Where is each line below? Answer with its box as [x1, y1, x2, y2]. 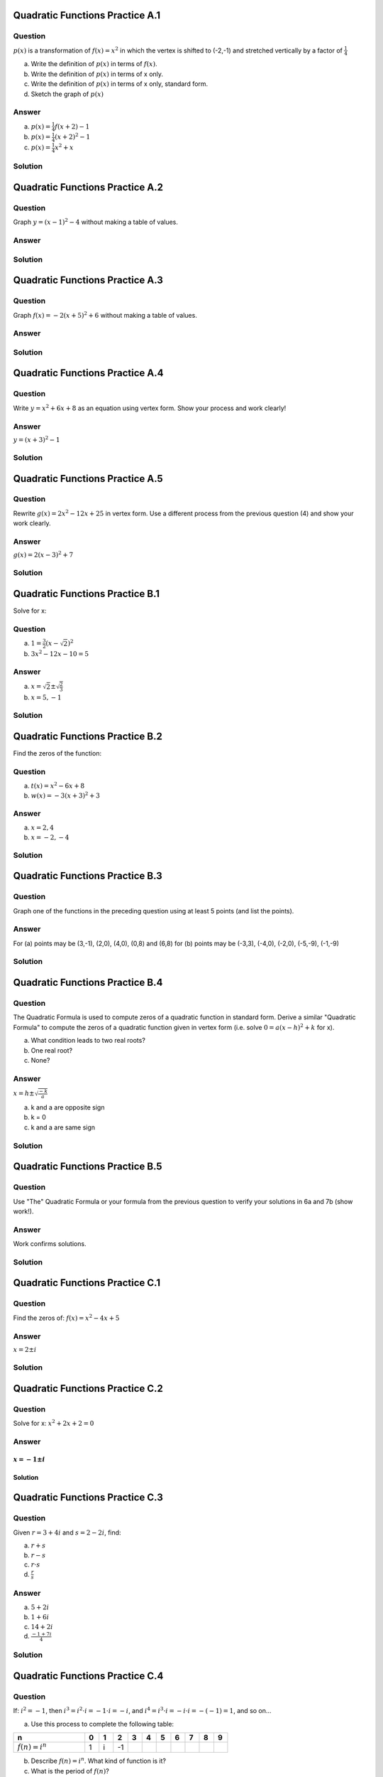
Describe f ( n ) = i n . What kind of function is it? [30, 1756, 167, 1766]
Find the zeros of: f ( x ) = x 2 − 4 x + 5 [13, 1313, 120, 1322]
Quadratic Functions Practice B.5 [13, 1161, 162, 1173]
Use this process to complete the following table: [30, 1719, 174, 1728]
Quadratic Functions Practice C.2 [13, 1383, 163, 1395]
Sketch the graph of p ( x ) [30, 90, 104, 98]
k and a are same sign [30, 1123, 96, 1132]
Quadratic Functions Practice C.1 [13, 1277, 161, 1289]
